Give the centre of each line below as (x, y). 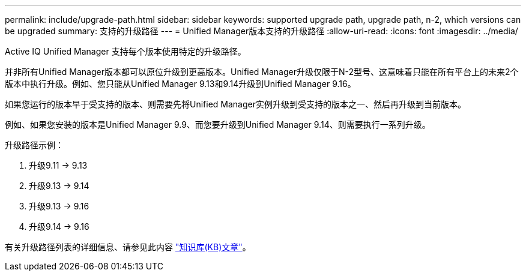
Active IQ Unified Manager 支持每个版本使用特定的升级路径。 (125, 51)
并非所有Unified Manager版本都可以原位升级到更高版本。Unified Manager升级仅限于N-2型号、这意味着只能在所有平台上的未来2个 (262, 72)
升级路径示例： (34, 145)
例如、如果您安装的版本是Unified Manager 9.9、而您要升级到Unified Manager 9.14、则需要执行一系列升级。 (218, 124)
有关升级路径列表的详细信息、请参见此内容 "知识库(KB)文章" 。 (128, 247)
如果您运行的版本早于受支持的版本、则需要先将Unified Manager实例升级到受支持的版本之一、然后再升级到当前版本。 (235, 104)
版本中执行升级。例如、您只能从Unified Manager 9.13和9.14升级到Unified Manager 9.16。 (180, 84)
